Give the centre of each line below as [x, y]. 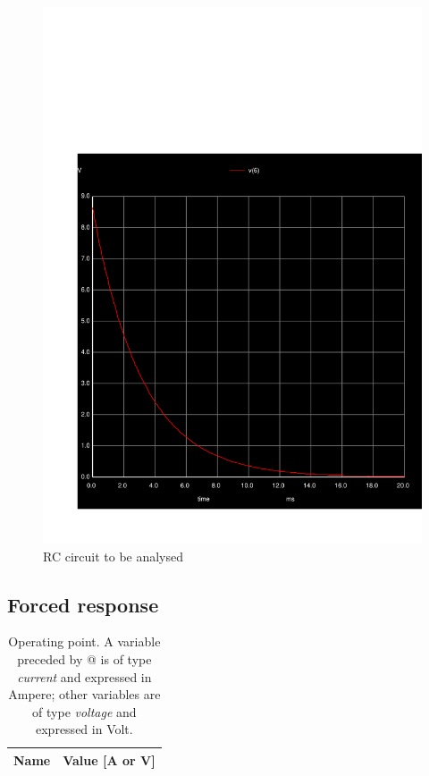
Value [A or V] [109, 759]
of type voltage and [84, 711]
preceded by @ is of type [84, 658]
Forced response [83, 604]
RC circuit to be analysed [114, 556]
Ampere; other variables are [84, 694]
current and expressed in [84, 676]
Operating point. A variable [84, 641]
